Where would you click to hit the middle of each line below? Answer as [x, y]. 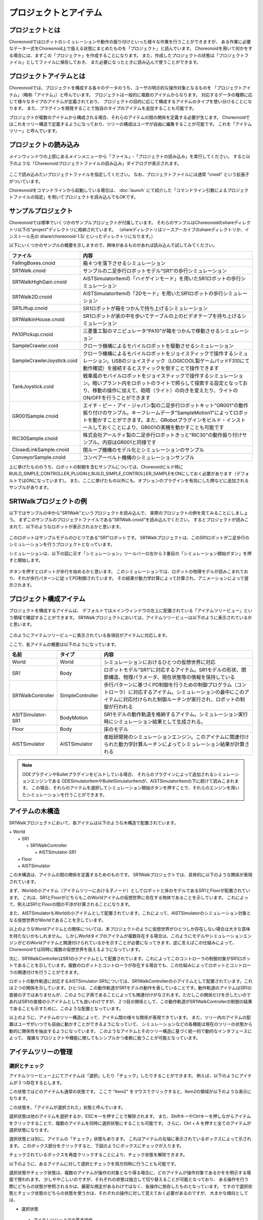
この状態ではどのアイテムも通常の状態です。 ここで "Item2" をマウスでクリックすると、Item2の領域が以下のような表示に [130, 1091]
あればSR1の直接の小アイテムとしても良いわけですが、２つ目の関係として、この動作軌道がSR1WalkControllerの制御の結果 [131, 1002]
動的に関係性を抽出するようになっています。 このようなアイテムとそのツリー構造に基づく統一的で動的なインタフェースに [131, 1031]
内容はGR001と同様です [129, 442]
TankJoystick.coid [33, 386]
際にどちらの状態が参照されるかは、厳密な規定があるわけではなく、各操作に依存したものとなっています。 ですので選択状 [131, 1186]
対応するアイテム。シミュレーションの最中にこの [189, 692]
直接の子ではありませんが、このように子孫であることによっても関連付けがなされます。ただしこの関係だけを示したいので [130, 995]
